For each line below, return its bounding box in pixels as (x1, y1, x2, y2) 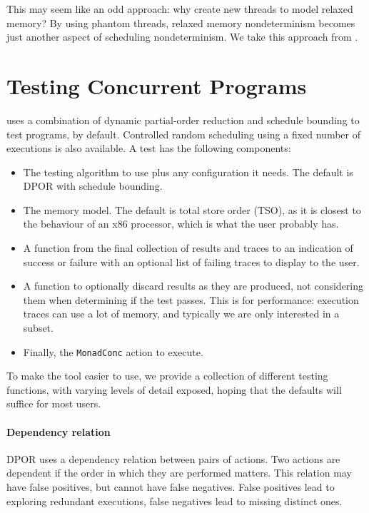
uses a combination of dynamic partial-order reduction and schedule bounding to (6, 112, 360, 127)
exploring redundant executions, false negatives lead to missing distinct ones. (6, 493, 343, 508)
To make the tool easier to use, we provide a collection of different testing (6, 368, 328, 383)
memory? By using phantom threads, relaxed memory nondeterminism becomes (6, 15, 355, 30)
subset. (23, 320, 54, 335)
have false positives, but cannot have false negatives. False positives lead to (6, 479, 335, 494)
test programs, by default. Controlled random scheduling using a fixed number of (6, 126, 360, 141)
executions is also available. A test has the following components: (6, 141, 291, 156)
